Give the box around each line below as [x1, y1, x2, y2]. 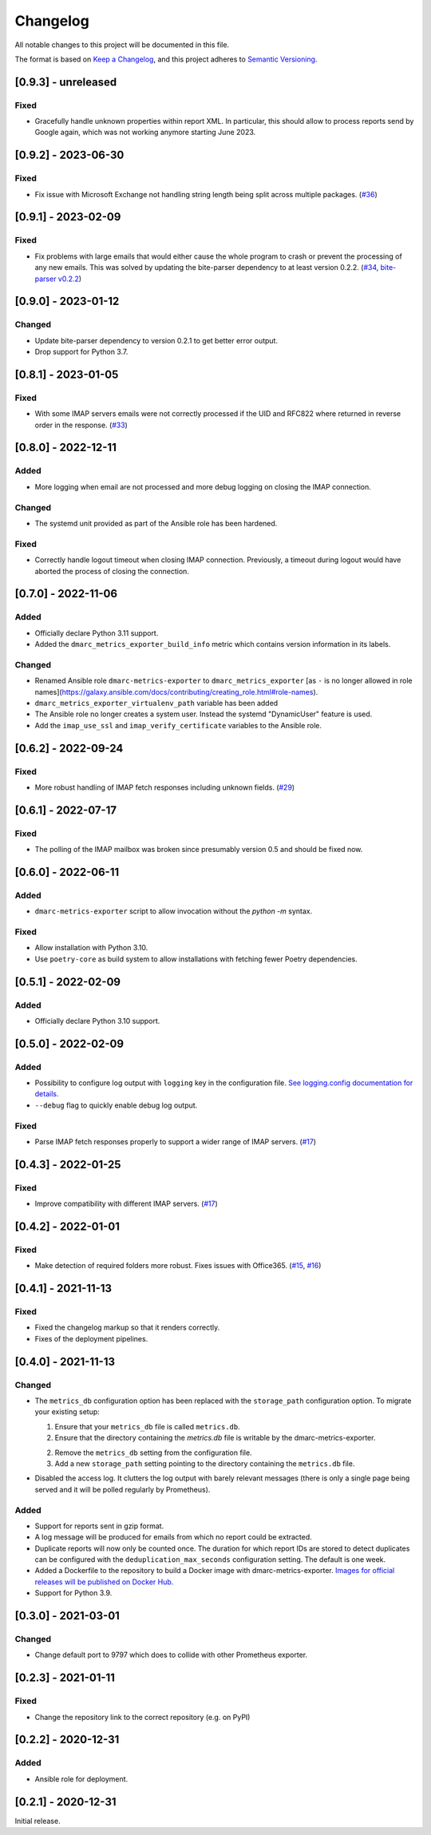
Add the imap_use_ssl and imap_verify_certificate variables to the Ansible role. [34, 720, 322, 730]
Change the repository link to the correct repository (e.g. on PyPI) [34, 1712, 251, 1722]
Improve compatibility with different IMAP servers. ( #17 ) [34, 1199, 219, 1209]
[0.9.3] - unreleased [14, 75, 117, 89]
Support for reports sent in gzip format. [34, 1521, 164, 1531]
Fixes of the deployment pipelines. [34, 1334, 148, 1343]
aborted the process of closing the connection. [34, 566, 189, 576]
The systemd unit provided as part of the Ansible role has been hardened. [34, 518, 278, 528]
